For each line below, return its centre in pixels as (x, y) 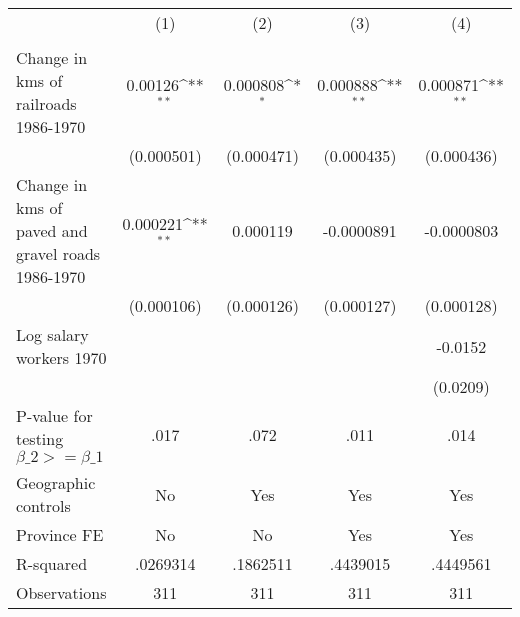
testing (40, 438)
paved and (52, 230)
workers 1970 (61, 357)
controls (43, 505)
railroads (46, 103)
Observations (61, 592)
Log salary (52, 334)
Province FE (60, 534)
